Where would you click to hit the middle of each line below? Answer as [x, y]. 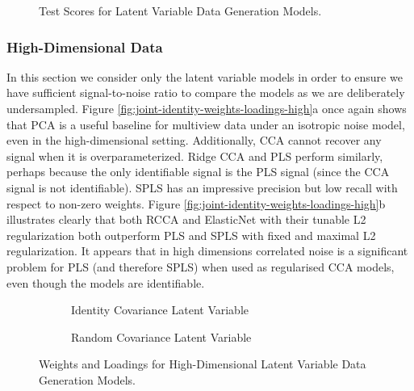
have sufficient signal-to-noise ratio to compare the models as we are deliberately [206, 92]
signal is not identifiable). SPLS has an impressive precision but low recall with [202, 187]
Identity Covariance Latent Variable [160, 310]
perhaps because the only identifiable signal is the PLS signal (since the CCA [198, 172]
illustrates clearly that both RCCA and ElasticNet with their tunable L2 [186, 219]
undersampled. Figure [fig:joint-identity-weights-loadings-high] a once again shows [207, 108]
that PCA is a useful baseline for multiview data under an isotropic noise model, [206, 124]
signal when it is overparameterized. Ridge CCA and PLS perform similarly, [195, 156]
